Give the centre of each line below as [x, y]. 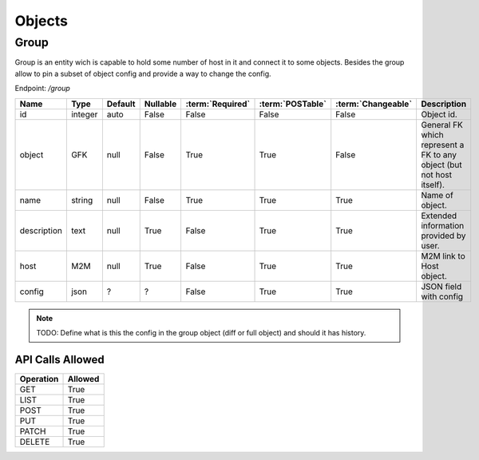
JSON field [441, 286]
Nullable [160, 104]
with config [441, 296]
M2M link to [443, 256]
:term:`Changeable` [374, 104]
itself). [432, 184]
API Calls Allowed [59, 359]
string [82, 200]
